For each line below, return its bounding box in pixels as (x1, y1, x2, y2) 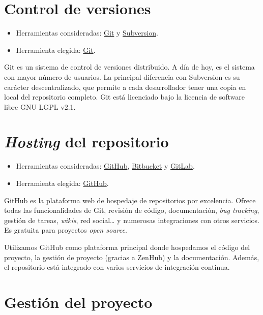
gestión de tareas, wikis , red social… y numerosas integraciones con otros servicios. (4, 214, 259, 225)
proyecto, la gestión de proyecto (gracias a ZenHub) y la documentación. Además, (4, 251, 259, 262)
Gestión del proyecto (4, 291, 153, 312)
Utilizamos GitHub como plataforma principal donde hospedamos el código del (4, 241, 250, 252)
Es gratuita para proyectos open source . (4, 225, 127, 235)
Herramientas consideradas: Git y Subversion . (16, 27, 158, 38)
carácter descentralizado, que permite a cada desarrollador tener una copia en (4, 81, 246, 92)
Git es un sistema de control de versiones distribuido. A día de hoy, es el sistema (4, 61, 255, 72)
